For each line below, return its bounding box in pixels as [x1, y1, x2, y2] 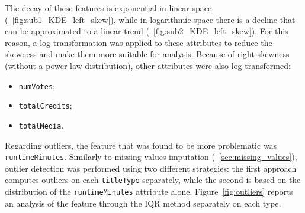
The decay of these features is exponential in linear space [5, 2, 212, 14]
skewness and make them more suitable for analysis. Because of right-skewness [5, 48, 290, 60]
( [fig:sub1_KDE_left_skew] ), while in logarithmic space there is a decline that [5, 13, 296, 25]
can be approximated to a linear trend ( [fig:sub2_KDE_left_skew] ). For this [5, 25, 288, 37]
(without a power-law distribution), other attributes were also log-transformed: [5, 59, 291, 71]
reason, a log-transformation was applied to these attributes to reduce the [5, 36, 272, 48]
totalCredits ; [18, 99, 72, 112]
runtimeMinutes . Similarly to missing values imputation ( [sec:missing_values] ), [5, 150, 297, 163]
